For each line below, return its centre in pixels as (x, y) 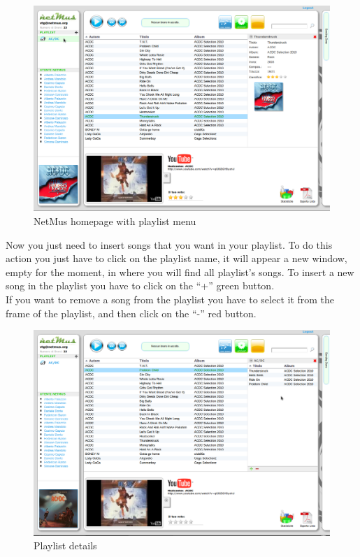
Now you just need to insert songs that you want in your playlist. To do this (169, 244)
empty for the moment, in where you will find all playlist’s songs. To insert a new (180, 272)
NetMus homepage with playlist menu (115, 220)
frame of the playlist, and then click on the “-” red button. (131, 313)
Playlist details (65, 545)
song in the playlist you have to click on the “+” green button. (140, 285)
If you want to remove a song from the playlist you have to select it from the (170, 299)
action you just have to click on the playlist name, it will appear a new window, (177, 258)
